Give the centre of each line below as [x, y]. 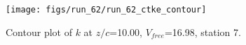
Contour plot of [39, 31]
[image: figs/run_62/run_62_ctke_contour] [106, 10]
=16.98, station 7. [203, 31]
